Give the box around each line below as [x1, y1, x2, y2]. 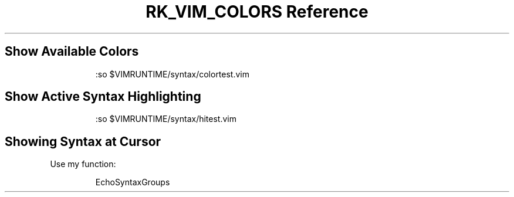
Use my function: [50, 159, 116, 169]
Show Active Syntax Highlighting [5, 89, 201, 104]
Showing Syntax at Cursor [5, 134, 161, 149]
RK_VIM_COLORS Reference [146, 2, 368, 22]
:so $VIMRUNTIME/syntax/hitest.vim [95, 114, 237, 124]
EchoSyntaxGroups [95, 177, 170, 188]
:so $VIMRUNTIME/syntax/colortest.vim [95, 69, 250, 79]
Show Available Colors [5, 44, 139, 59]
